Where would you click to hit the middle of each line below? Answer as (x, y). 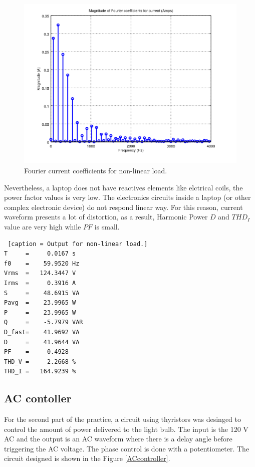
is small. (107, 226)
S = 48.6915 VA (42, 293)
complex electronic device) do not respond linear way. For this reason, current (123, 207)
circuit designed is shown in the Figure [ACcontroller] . (87, 458)
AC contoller (38, 398)
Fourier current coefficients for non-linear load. (96, 170)
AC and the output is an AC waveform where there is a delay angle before (118, 439)
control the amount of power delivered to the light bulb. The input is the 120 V (126, 429)
